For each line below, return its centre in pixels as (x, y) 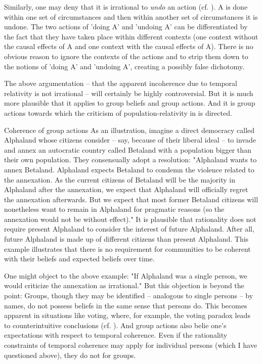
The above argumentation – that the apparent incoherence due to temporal (121, 83)
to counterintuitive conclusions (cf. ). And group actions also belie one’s (115, 325)
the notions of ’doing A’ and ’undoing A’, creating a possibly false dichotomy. (124, 66)
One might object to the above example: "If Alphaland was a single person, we (126, 275)
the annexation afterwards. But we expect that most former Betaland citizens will (131, 199)
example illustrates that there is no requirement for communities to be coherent (127, 248)
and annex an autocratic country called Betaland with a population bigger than (128, 149)
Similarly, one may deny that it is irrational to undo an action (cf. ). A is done (126, 7)
